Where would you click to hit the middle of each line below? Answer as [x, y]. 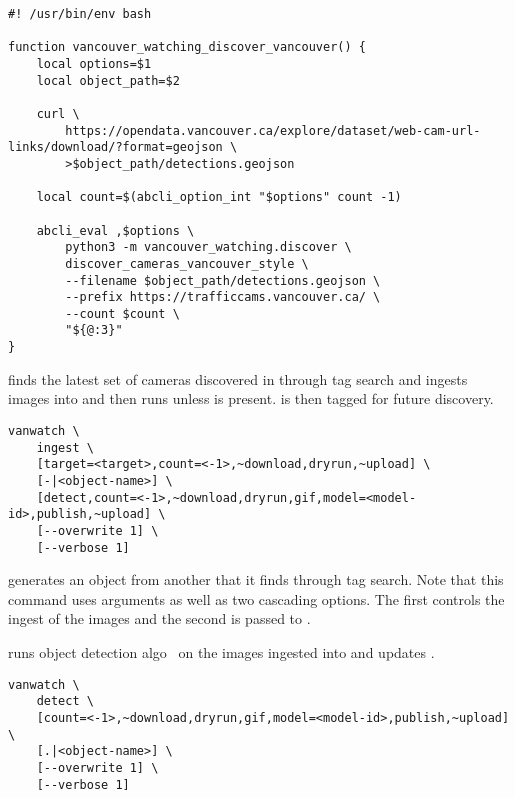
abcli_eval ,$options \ [115, 230]
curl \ [58, 113]
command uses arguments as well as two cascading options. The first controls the [256, 598]
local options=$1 [94, 63]
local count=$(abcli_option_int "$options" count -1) [219, 197]
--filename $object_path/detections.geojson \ [223, 280]
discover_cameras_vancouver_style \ [187, 263]
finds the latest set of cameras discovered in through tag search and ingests [238, 378]
